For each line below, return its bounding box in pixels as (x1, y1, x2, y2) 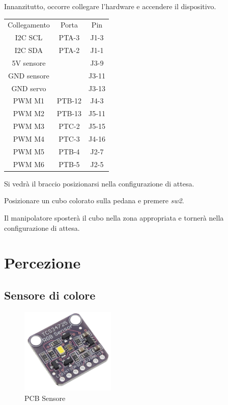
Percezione (4, 252, 81, 273)
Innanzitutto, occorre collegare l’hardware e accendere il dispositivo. (4, 1, 216, 11)
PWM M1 (13, 95, 45, 106)
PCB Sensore (24, 392, 66, 403)
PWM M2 (13, 108, 45, 119)
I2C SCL (15, 32, 43, 43)
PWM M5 (13, 146, 45, 156)
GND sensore (8, 70, 49, 80)
